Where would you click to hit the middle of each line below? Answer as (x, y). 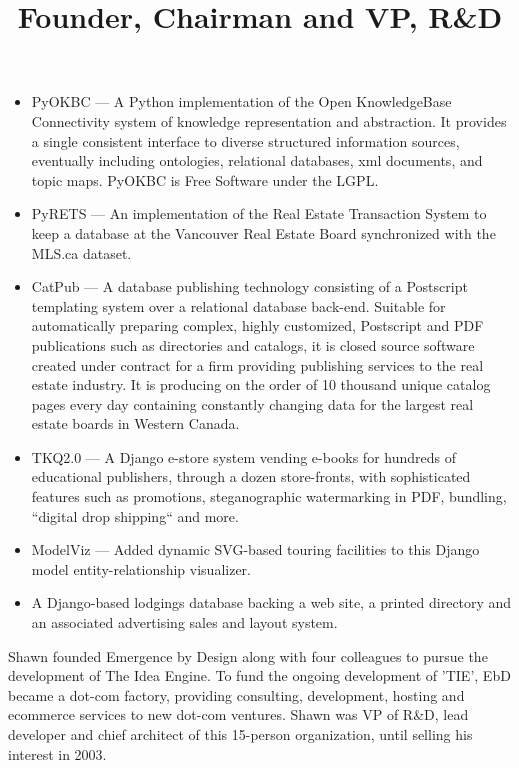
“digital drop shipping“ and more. (135, 515)
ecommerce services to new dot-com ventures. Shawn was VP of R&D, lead (238, 714)
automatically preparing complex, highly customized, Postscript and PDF (257, 325)
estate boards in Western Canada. (135, 423)
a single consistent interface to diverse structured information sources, (245, 140)
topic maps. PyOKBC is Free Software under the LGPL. (205, 179)
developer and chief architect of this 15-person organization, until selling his (240, 734)
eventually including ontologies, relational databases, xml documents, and (257, 160)
